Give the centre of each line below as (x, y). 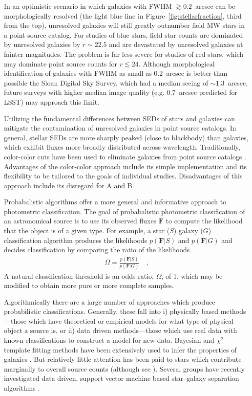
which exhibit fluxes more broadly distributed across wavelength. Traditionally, (122, 147)
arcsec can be (215, 6)
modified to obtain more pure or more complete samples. (89, 285)
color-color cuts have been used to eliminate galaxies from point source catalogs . (125, 156)
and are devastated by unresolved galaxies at (176, 44)
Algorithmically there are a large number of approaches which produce (110, 301)
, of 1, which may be (192, 275)
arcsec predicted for (208, 92)
